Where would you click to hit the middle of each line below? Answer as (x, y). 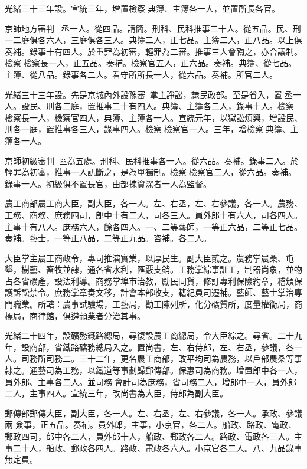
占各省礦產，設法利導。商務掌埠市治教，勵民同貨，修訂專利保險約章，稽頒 (149, 281)
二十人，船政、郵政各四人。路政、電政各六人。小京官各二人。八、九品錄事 (157, 447)
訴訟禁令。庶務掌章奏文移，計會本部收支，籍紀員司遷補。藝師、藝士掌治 (153, 292)
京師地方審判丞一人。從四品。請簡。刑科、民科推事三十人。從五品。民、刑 (153, 28)
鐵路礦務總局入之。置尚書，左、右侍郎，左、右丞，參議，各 (178, 347)
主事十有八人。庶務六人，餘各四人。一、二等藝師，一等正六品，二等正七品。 (153, 226)
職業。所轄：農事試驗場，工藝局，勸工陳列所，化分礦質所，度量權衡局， (153, 304)
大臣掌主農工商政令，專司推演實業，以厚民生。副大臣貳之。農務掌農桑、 (145, 258)
